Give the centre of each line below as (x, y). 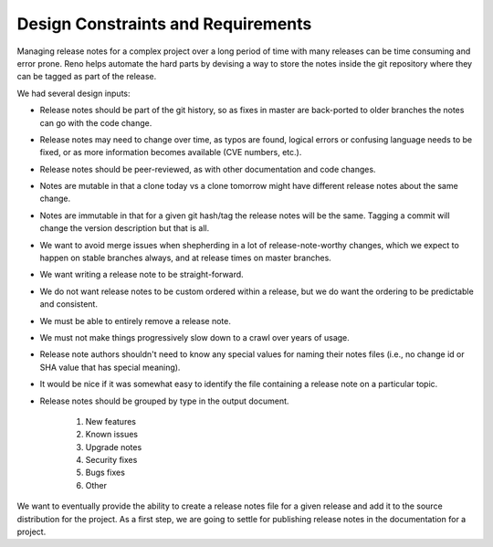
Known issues (112, 435)
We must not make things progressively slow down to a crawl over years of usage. (195, 337)
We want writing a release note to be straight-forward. (142, 275)
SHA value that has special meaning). (110, 367)
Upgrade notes (114, 447)
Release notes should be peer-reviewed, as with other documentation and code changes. (208, 169)
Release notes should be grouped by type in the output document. (164, 401)
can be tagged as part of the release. (87, 77)
